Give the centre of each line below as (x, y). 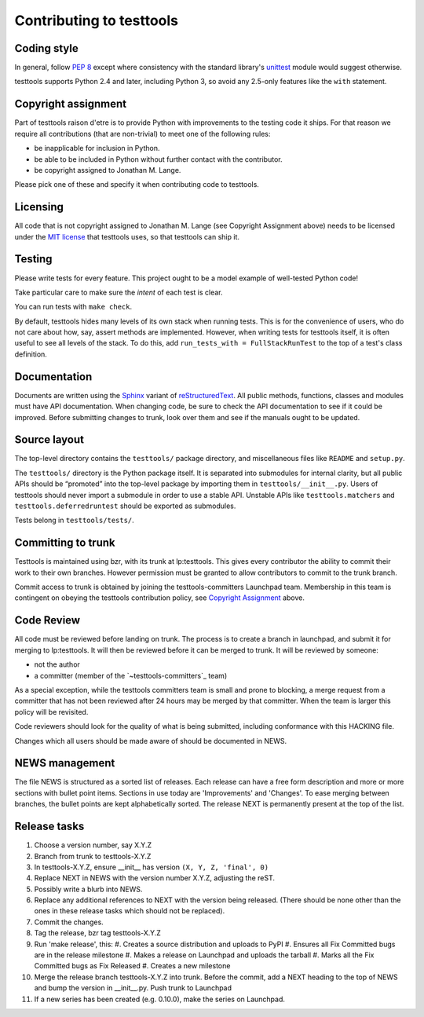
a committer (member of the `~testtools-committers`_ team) (131, 675)
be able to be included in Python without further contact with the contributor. (158, 159)
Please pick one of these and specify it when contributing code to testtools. (137, 185)
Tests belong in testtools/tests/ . (75, 520)
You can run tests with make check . (73, 307)
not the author (57, 664)
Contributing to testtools (97, 20)
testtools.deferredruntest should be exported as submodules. (125, 506)
